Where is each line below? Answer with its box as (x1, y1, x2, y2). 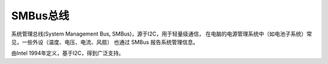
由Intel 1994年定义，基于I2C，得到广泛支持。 (11, 50, 125, 57)
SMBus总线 (11, 9, 70, 22)
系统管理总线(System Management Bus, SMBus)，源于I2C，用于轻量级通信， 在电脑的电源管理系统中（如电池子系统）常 (11, 30, 312, 37)
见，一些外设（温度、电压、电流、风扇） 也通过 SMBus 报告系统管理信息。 (11, 38, 199, 45)
